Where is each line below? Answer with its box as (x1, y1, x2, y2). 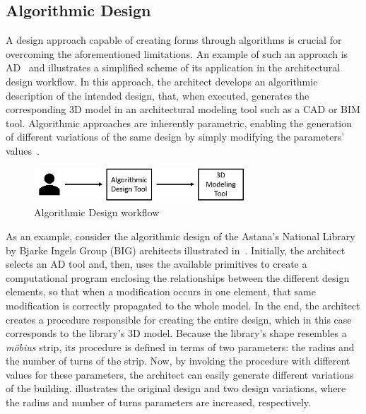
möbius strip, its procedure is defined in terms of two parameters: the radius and (6, 339, 355, 354)
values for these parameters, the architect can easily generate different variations (6, 367, 354, 382)
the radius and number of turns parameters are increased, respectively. (6, 395, 311, 410)
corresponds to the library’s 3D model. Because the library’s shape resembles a (6, 326, 347, 341)
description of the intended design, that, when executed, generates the (6, 88, 309, 102)
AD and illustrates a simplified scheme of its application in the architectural (6, 60, 341, 75)
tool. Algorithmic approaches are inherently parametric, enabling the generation (6, 115, 352, 130)
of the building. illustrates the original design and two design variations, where (6, 381, 346, 396)
